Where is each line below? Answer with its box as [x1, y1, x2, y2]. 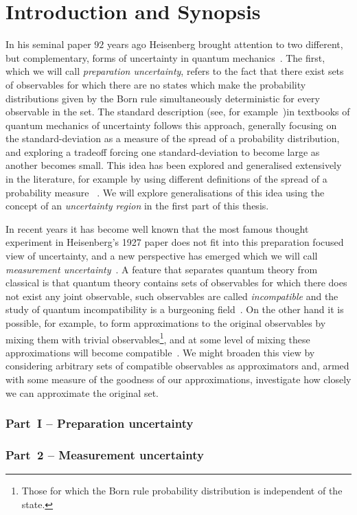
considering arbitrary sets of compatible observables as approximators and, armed [5, 358, 349, 373]
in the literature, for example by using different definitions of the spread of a [5, 172, 327, 186]
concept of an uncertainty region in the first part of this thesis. [5, 198, 269, 213]
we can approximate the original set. [5, 385, 159, 400]
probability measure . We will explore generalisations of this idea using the [5, 185, 325, 199]
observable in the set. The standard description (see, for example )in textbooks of [5, 104, 350, 119]
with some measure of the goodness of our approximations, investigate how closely [5, 372, 352, 387]
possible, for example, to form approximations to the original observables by [5, 316, 326, 330]
